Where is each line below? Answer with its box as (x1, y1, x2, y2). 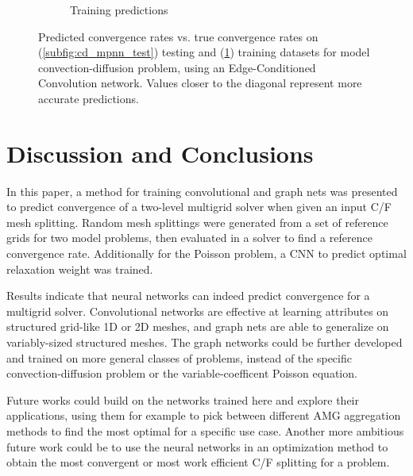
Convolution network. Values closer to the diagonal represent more (38, 75, 362, 91)
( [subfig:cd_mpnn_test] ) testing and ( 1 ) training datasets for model (38, 44, 370, 60)
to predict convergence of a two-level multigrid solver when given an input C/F (6, 198, 392, 215)
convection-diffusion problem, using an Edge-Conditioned (38, 59, 316, 75)
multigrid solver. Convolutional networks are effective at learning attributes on (6, 302, 389, 319)
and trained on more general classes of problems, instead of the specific (6, 349, 352, 366)
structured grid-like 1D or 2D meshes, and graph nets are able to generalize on (6, 318, 389, 335)
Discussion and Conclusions (6, 136, 314, 169)
